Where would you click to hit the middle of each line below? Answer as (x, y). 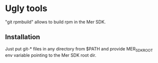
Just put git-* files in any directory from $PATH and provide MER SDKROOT (79, 49)
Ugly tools (26, 8)
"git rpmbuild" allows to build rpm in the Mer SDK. (55, 22)
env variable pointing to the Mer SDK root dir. (51, 55)
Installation (23, 37)
